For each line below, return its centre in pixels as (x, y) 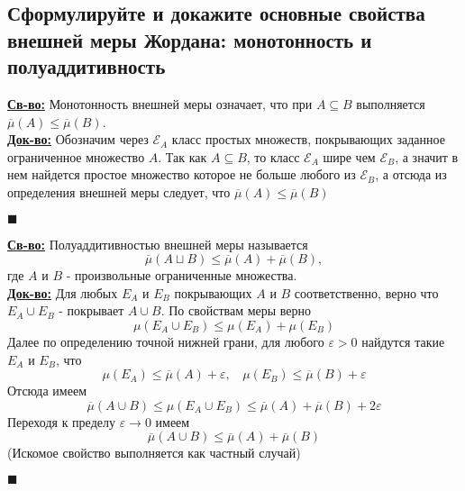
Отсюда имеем (47, 391)
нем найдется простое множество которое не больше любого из (182, 174)
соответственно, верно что (366, 292)
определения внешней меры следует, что (119, 191)
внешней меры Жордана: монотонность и (190, 39)
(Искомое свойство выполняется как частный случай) (154, 453)
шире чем (349, 156)
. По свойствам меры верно (236, 310)
